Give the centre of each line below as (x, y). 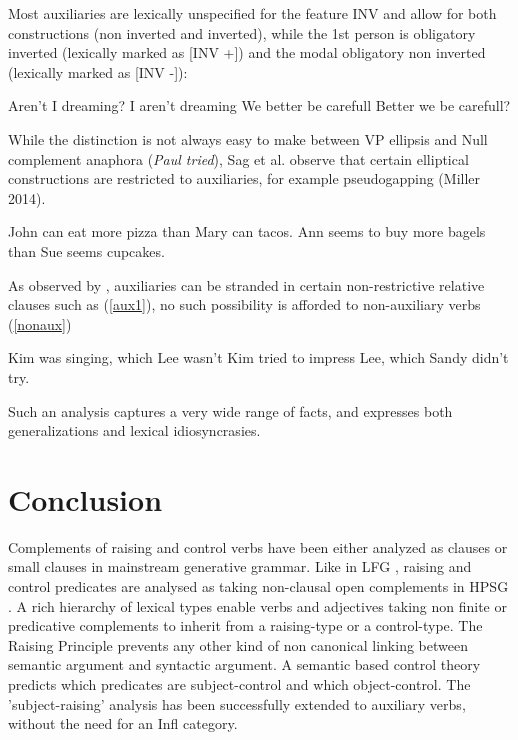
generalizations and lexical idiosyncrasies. (134, 430)
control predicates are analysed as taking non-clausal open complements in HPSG (258, 586)
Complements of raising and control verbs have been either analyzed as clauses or (258, 546)
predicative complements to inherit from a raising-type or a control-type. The (245, 625)
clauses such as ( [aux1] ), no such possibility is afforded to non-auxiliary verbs (244, 304)
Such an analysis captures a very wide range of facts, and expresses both (230, 410)
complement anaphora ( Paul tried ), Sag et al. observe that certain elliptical (238, 158)
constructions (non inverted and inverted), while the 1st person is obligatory (242, 32)
